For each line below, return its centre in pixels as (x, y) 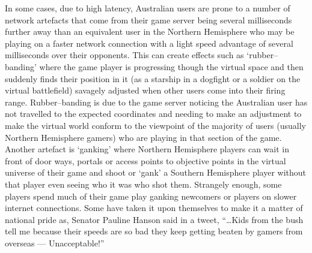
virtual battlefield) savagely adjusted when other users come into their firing (145, 90)
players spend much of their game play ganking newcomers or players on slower (151, 196)
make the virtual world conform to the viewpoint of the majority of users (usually (155, 125)
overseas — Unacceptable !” (55, 243)
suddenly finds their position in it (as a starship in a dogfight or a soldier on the (153, 78)
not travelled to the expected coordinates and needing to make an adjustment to (153, 114)
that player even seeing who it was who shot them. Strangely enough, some (143, 184)
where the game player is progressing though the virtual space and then (171, 66)
